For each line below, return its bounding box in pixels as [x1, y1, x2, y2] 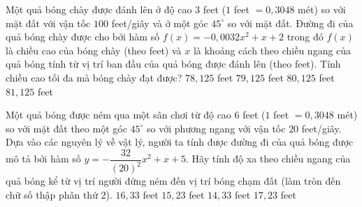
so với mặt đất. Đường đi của [227, 15, 354, 30]
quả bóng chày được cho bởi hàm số [6, 29, 160, 44]
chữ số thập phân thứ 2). [6, 187, 113, 201]
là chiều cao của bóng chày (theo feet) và [6, 43, 182, 57]
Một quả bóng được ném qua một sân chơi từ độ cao [6, 107, 231, 122]
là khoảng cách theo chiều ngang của [193, 43, 352, 57]
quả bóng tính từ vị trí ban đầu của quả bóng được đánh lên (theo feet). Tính [6, 56, 341, 71]
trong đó [287, 29, 324, 44]
